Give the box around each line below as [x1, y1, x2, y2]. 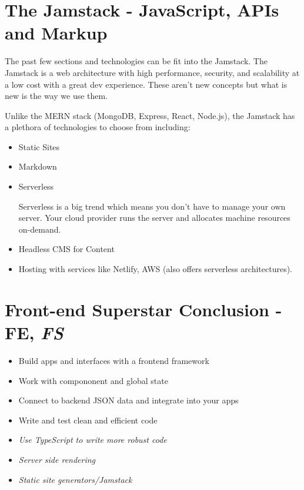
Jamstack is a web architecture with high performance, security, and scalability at [5, 66, 300, 78]
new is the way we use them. [5, 90, 108, 102]
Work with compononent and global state [18, 374, 168, 386]
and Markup [5, 21, 108, 45]
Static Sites [18, 140, 60, 153]
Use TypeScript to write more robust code [18, 433, 167, 446]
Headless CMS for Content [18, 243, 115, 255]
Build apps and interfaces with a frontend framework [18, 354, 209, 366]
